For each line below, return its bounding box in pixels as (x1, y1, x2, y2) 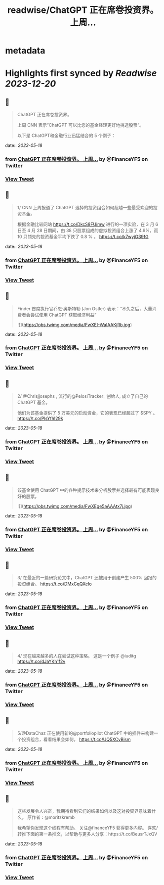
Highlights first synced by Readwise (5, 68, 157, 79)
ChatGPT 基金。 (17, 399, 50, 406)
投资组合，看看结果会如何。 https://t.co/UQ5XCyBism (21, 736, 131, 742)
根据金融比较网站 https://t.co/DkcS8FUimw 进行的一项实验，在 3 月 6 (17, 221, 159, 227)
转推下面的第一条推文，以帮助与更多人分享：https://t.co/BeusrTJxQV (17, 831, 158, 837)
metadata (5, 45, 45, 56)
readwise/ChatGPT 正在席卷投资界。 (7, 4, 159, 16)
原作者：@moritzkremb (27, 814, 75, 820)
